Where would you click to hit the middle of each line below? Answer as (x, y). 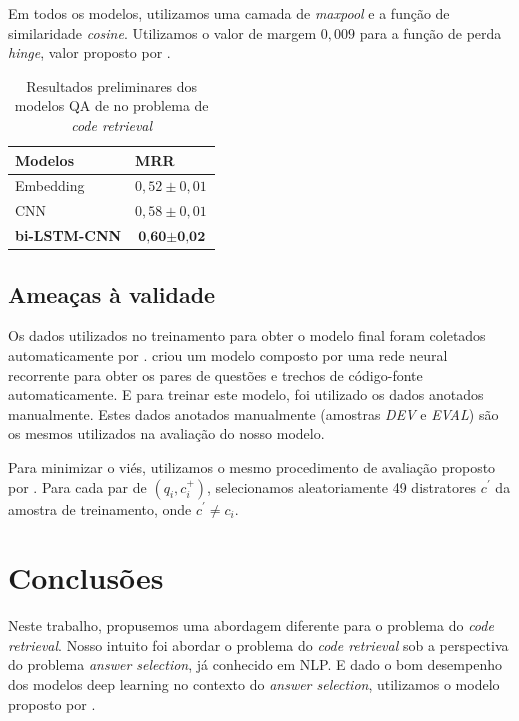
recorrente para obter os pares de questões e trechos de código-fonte (215, 374)
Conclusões (86, 577)
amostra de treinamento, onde (100, 508)
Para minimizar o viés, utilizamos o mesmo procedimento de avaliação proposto (252, 466)
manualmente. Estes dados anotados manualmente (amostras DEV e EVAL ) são (253, 413)
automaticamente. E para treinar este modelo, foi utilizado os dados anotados (246, 394)
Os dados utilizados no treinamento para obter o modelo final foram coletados (247, 335)
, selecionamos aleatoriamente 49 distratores (342, 486)
